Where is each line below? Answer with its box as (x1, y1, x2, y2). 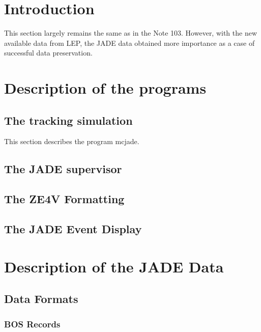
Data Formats (4, 291, 78, 307)
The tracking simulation (4, 112, 133, 128)
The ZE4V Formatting (4, 191, 125, 207)
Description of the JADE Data (4, 256, 224, 276)
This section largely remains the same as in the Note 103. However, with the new (4, 27, 257, 38)
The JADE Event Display (4, 221, 142, 237)
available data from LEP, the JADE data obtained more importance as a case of (4, 37, 255, 48)
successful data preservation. (4, 47, 93, 58)
